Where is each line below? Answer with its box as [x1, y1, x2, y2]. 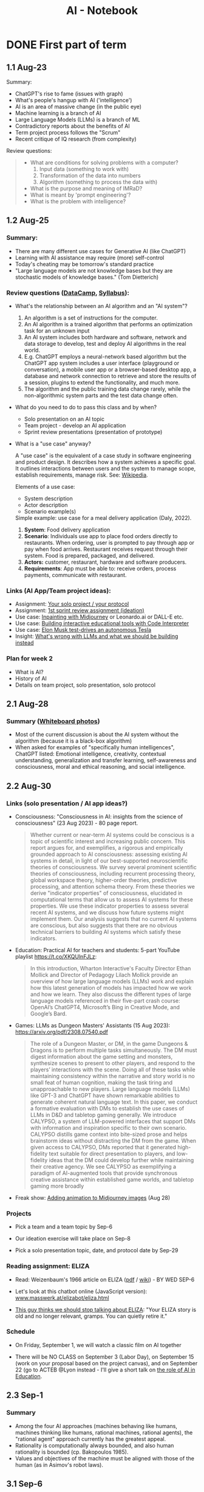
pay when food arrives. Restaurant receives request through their [24, 545, 188, 553]
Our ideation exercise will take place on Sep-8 [15, 1235, 131, 1242]
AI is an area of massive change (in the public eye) [15, 103, 141, 110]
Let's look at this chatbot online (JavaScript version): [15, 1287, 148, 1295]
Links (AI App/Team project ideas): [6, 586, 111, 595]
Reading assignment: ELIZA [6, 1262, 90, 1270]
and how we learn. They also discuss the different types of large [30, 990, 191, 998]
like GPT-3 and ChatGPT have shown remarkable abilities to [30, 1091, 180, 1099]
